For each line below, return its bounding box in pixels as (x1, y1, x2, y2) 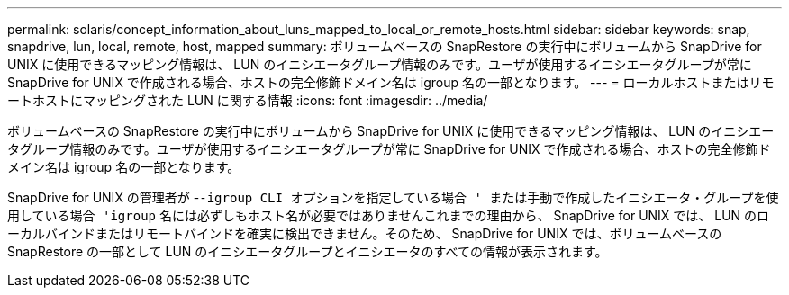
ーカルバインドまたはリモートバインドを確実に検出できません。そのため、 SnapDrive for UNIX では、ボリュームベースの (7, 226, 722, 241)
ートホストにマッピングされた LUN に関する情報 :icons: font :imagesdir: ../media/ (7, 93, 488, 108)
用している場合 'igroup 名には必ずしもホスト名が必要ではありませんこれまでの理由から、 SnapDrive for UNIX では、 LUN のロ (7, 208, 770, 223)
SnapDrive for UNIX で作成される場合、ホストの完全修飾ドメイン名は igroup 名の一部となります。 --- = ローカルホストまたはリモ (7, 75, 775, 90)
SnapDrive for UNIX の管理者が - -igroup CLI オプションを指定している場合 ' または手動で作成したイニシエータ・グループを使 (7, 190, 779, 205)
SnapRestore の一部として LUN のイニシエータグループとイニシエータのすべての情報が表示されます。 (7, 244, 608, 259)
